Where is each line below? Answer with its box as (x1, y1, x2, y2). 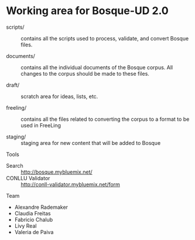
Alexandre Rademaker (14, 204, 69, 211)
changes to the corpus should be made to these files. (20, 70, 149, 77)
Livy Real (14, 222, 37, 229)
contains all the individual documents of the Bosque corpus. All (20, 63, 173, 71)
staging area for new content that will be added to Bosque (20, 139, 161, 146)
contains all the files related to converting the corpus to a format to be (20, 116, 190, 123)
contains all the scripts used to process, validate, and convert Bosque (20, 35, 189, 42)
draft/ (6, 81, 20, 89)
